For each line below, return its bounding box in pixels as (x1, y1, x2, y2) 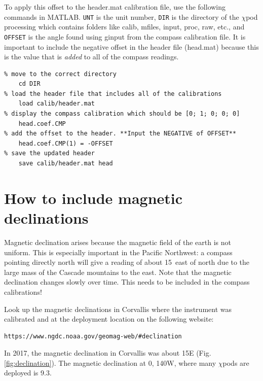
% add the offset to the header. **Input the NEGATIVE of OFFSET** (4, 130, 237, 137)
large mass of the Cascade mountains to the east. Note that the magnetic (4, 266, 232, 277)
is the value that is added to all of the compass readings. (4, 51, 179, 62)
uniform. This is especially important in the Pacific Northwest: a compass (4, 247, 233, 257)
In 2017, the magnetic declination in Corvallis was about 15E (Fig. (4, 348, 211, 358)
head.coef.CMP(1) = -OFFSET (18, 140, 113, 147)
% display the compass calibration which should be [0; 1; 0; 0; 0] (4, 110, 240, 118)
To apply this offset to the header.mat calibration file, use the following (4, 2, 226, 12)
